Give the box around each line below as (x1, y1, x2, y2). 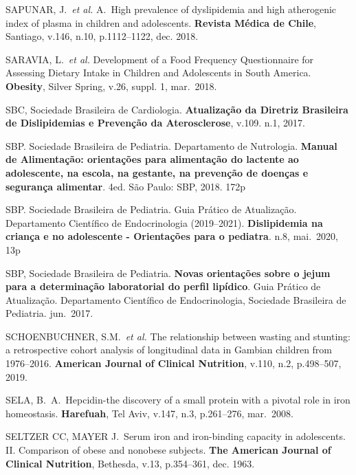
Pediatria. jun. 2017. (5, 306, 93, 320)
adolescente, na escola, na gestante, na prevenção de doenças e (5, 165, 309, 179)
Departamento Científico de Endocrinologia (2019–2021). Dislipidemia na (5, 215, 323, 230)
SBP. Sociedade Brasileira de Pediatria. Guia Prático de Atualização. (5, 202, 297, 217)
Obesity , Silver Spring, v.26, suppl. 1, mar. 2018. (5, 78, 217, 93)
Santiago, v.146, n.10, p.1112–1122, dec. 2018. (5, 29, 199, 43)
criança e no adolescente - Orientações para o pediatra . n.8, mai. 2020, (5, 229, 339, 243)
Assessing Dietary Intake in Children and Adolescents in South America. (5, 65, 311, 80)
